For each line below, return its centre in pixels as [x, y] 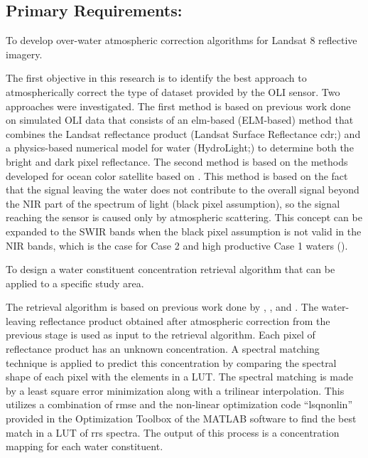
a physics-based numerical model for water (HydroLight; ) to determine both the [180, 148]
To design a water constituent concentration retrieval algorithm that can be [171, 269]
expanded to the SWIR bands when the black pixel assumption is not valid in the [184, 231]
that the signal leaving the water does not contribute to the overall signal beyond [183, 190]
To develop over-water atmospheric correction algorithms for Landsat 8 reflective [182, 40]
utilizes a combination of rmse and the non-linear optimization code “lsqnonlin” [179, 404]
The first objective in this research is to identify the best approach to [156, 78]
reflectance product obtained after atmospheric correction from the [185, 320]
